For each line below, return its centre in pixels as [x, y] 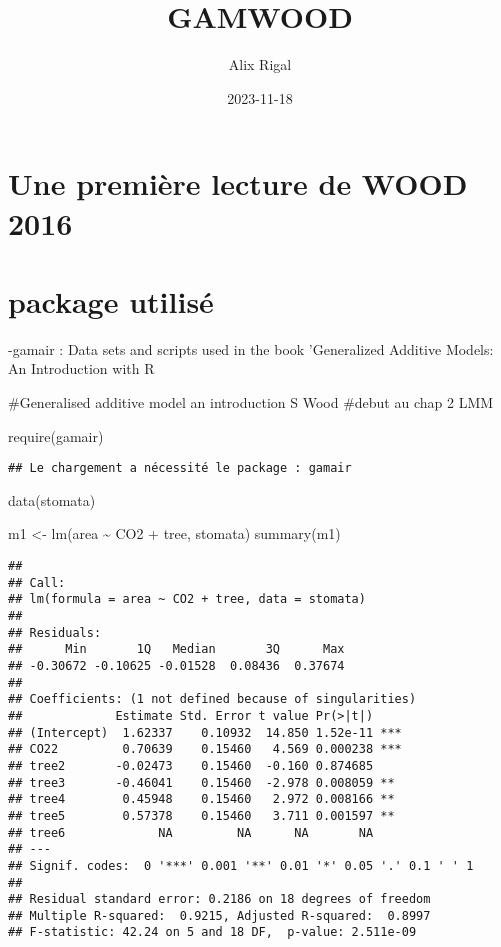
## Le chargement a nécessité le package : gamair [180, 468]
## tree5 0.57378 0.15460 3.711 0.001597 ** [201, 815]
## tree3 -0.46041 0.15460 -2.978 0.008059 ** [201, 782]
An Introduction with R [81, 368]
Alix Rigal [260, 64]
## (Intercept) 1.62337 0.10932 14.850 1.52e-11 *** [205, 732]
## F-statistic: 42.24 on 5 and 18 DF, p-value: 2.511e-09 [212, 932]
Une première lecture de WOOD [238, 183]
